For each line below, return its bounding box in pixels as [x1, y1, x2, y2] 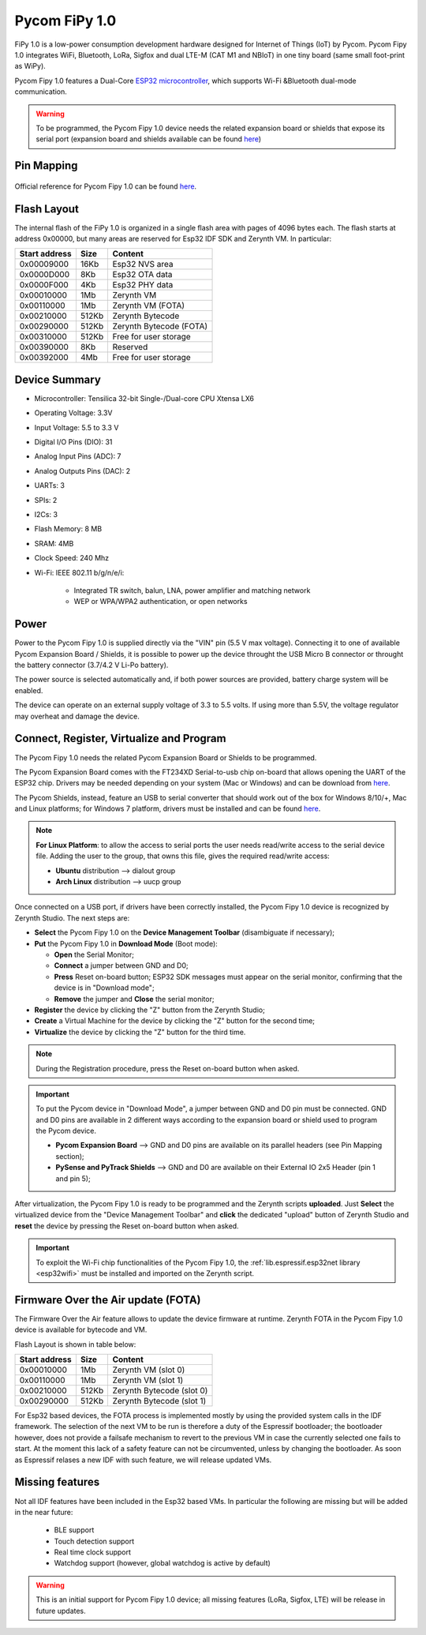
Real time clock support [54, 1547, 132, 1557]
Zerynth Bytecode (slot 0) [112, 1386, 208, 1397]
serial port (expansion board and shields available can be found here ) [35, 134, 262, 144]
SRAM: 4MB [34, 538, 74, 548]
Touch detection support [54, 1536, 135, 1546]
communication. [14, 87, 67, 96]
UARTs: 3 [34, 481, 65, 490]
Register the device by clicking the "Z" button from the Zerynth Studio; [34, 1005, 266, 1014]
